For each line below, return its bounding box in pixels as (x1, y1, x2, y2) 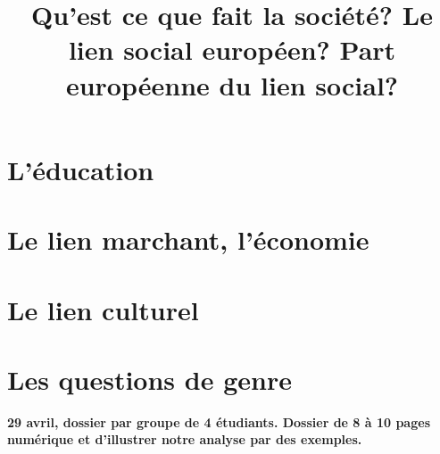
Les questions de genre (7, 360, 292, 397)
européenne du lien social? (65, 66, 399, 103)
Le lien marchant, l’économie (7, 221, 369, 258)
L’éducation (7, 151, 154, 187)
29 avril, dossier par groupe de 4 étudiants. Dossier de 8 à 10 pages (7, 412, 430, 431)
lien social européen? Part (68, 31, 396, 68)
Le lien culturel (7, 291, 199, 327)
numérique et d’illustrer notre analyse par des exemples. (7, 430, 362, 449)
